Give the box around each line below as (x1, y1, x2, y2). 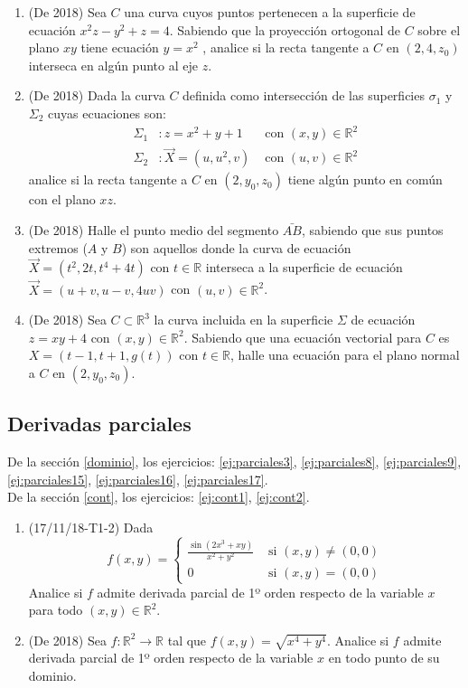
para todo (28, 600, 83, 619)
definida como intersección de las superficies (183, 86, 425, 105)
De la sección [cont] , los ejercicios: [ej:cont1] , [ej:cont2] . (7, 487, 310, 506)
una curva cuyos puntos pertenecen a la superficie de (124, 3, 416, 21)
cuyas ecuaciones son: (48, 103, 166, 122)
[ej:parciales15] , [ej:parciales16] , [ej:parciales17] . (7, 469, 268, 488)
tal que (167, 630, 207, 649)
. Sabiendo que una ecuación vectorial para (183, 327, 422, 346)
